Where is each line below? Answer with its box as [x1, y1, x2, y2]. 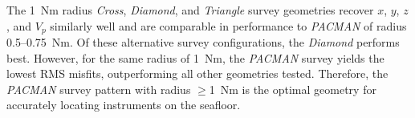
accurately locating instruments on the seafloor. [6, 96, 241, 113]
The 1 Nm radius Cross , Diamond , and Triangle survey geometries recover [6, 2, 374, 18]
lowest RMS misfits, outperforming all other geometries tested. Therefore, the [6, 65, 389, 82]
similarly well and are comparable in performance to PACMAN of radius [50, 17, 407, 34]
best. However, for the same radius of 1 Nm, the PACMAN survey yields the [6, 49, 384, 66]
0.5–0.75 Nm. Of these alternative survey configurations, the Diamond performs [6, 34, 400, 51]
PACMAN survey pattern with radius [6, 80, 191, 97]
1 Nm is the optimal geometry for [209, 80, 376, 97]
